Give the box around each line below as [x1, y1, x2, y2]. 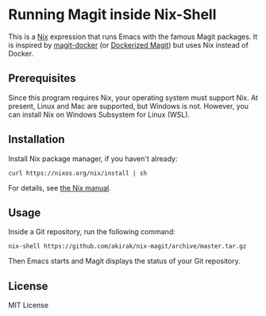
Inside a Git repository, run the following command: [8, 227, 176, 237]
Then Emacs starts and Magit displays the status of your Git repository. [8, 256, 241, 266]
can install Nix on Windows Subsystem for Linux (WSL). [8, 110, 191, 119]
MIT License [8, 300, 49, 310]
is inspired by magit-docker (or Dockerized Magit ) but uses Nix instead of [8, 40, 249, 49]
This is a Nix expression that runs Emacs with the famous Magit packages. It [8, 32, 258, 41]
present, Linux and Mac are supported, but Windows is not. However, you [8, 101, 249, 110]
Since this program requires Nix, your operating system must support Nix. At [8, 93, 258, 102]
